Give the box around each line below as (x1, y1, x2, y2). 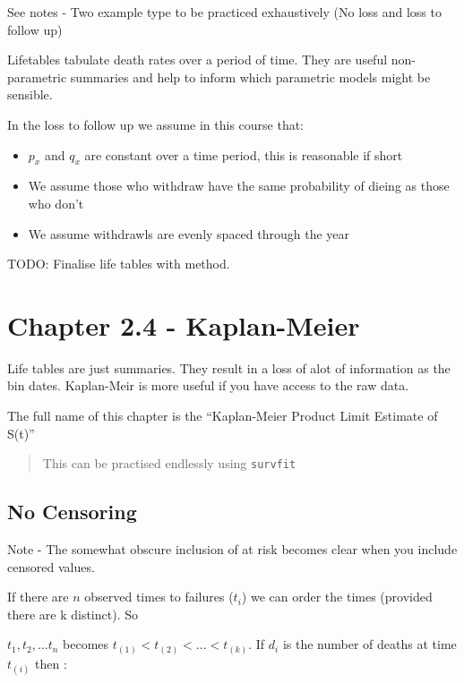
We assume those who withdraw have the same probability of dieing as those (28, 176, 450, 195)
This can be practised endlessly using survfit (42, 454, 296, 473)
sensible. (7, 85, 53, 104)
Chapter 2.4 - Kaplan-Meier (7, 306, 360, 343)
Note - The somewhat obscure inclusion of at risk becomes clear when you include (7, 540, 458, 559)
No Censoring (7, 498, 137, 525)
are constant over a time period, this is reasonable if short (84, 145, 403, 164)
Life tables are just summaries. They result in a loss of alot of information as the (7, 358, 451, 377)
